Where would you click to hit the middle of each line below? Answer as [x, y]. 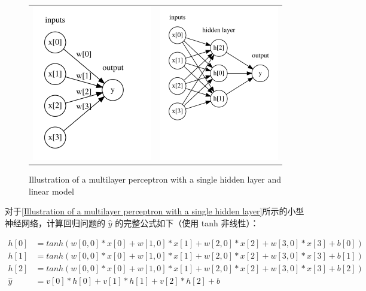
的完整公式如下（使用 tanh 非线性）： [187, 222]
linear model [51, 191]
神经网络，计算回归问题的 [55, 222]
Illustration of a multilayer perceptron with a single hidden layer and [155, 179]
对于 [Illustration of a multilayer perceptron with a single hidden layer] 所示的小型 [155, 211]
